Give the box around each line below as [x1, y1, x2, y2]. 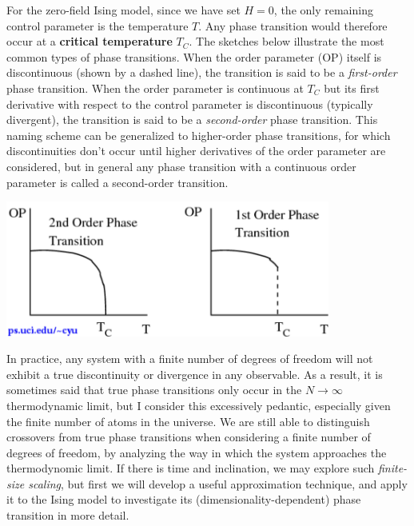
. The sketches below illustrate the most [189, 33, 384, 50]
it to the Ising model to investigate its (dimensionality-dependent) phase [6, 491, 361, 508]
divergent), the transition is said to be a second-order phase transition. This [6, 111, 378, 128]
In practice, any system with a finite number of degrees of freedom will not [6, 350, 373, 367]
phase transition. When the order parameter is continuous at [6, 79, 304, 96]
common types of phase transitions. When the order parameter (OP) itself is [6, 48, 382, 65]
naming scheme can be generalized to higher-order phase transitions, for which [6, 126, 391, 143]
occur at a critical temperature [6, 33, 173, 50]
